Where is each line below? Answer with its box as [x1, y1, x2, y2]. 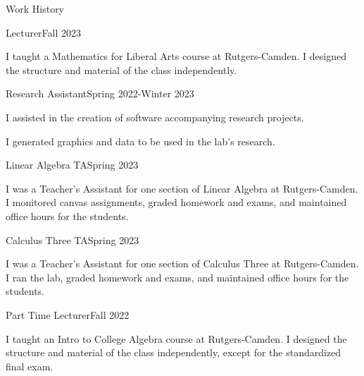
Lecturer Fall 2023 [6, 25, 82, 40]
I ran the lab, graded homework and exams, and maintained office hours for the [6, 269, 349, 284]
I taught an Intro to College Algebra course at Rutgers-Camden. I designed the [6, 331, 347, 346]
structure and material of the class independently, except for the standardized [6, 345, 341, 360]
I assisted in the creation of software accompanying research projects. [6, 109, 304, 124]
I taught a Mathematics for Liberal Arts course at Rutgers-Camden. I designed [6, 49, 346, 63]
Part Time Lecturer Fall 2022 [6, 307, 130, 322]
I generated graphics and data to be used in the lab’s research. [6, 133, 275, 148]
